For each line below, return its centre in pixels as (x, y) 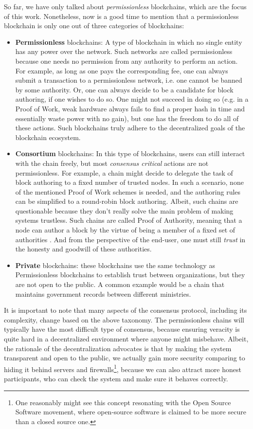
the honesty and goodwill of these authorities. (83, 249)
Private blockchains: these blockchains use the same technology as (115, 265)
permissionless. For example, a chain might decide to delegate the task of (124, 172)
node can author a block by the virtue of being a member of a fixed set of (125, 230)
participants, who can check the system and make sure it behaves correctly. (116, 379)
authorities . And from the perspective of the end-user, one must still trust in (130, 239)
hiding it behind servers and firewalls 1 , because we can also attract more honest (123, 368)
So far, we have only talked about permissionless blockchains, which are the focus (125, 6)
